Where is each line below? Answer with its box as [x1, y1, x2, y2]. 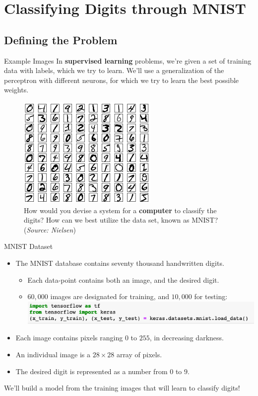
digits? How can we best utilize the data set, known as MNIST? [24, 215, 218, 225]
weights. [4, 84, 29, 95]
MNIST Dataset [4, 241, 53, 251]
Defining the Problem [4, 32, 118, 47]
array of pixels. [116, 349, 162, 360]
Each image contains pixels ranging [15, 332, 123, 343]
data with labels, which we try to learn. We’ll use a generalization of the [4, 65, 224, 76]
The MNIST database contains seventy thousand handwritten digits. [15, 257, 224, 268]
